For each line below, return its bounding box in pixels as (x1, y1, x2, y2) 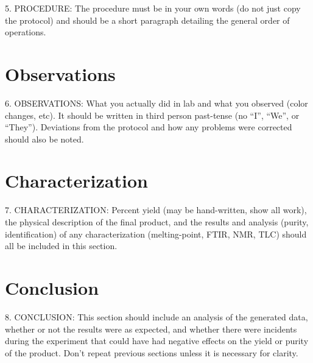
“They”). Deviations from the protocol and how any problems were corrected (5, 121, 292, 133)
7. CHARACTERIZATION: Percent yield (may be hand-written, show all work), (5, 203, 307, 216)
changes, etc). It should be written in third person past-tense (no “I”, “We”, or (5, 108, 300, 121)
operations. (5, 26, 46, 38)
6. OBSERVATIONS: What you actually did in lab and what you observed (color (5, 96, 308, 109)
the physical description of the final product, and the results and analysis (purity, (5, 216, 309, 228)
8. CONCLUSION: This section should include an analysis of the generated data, (5, 310, 308, 323)
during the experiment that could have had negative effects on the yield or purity (5, 334, 309, 347)
